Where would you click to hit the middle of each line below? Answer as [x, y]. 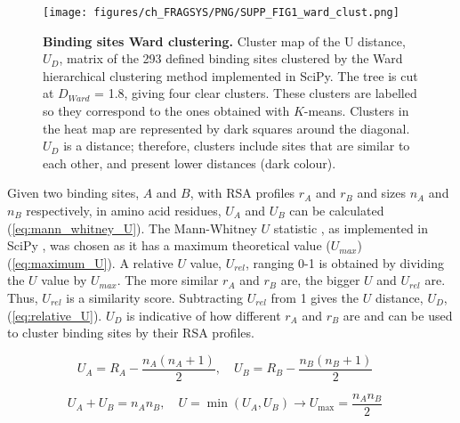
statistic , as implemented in [351, 228]
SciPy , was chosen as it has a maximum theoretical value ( [169, 245]
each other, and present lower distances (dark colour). [190, 163]
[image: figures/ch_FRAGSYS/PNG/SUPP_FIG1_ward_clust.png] [221, 12]
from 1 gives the [315, 297]
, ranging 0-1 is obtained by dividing [344, 262]
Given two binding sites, [73, 193]
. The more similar [168, 280]
